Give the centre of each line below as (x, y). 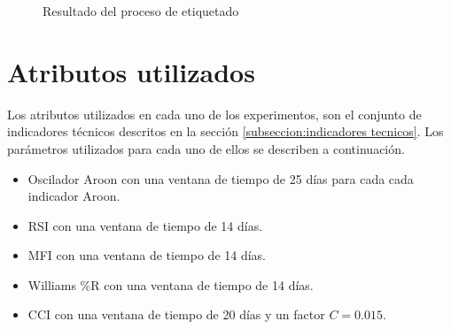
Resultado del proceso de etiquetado (141, 11)
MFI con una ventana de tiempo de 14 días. (147, 255)
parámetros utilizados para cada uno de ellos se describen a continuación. (206, 148)
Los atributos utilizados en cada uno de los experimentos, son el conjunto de (214, 114)
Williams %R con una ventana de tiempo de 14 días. (171, 284)
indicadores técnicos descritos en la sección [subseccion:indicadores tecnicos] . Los (225, 131)
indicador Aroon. (74, 196)
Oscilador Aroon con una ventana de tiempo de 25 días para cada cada (221, 178)
